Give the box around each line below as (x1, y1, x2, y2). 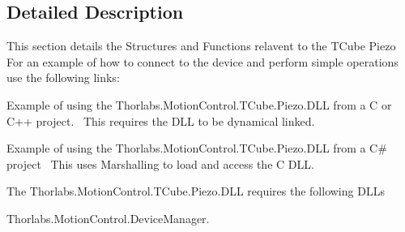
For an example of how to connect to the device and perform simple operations (6, 53, 399, 70)
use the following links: (6, 69, 120, 86)
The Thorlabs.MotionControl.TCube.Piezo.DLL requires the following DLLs (6, 183, 385, 200)
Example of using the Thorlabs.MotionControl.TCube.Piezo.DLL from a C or (6, 96, 392, 113)
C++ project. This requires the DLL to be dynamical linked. (6, 112, 315, 129)
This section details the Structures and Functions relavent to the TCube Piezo (6, 37, 396, 54)
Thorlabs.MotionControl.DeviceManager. (6, 209, 210, 226)
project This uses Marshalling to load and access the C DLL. (6, 155, 314, 172)
